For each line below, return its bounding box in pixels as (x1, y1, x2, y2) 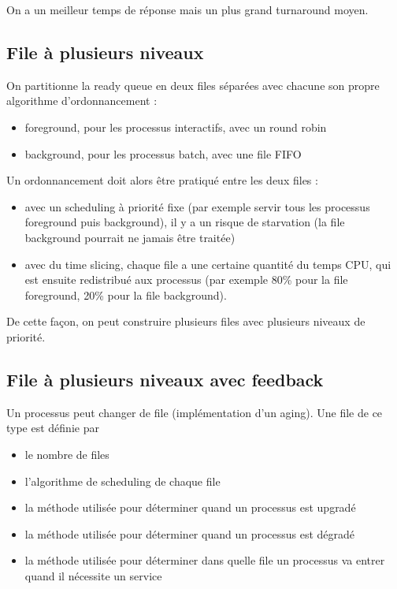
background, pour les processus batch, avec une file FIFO (24, 145, 302, 162)
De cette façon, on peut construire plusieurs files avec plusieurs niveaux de (6, 313, 365, 330)
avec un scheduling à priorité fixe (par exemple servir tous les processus (24, 198, 370, 214)
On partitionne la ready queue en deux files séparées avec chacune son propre (6, 76, 380, 93)
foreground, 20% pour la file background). (24, 286, 227, 303)
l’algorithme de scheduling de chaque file (24, 472, 221, 489)
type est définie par (6, 419, 99, 436)
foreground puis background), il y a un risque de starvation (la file (24, 214, 345, 230)
